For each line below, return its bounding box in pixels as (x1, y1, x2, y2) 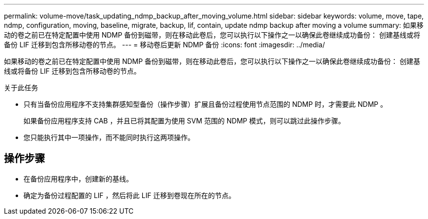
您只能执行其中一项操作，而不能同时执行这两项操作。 (23, 133, 194, 141)
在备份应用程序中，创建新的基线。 (23, 174, 133, 183)
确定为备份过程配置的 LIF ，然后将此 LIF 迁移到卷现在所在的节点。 (23, 191, 235, 199)
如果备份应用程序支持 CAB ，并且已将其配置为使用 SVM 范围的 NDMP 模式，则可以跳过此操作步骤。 (23, 117, 345, 125)
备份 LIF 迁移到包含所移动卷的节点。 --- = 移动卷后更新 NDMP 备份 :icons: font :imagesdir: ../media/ (4, 40, 325, 49)
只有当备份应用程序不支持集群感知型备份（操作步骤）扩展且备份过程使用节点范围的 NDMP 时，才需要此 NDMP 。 (23, 100, 387, 108)
